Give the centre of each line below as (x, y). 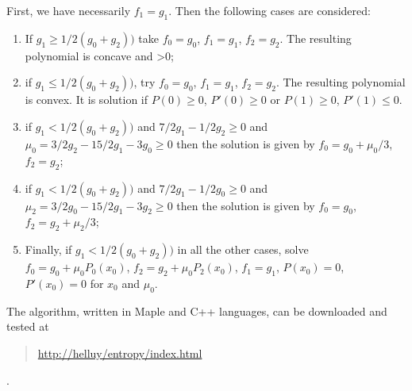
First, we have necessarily (69, 10)
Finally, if (48, 249)
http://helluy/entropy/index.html (120, 353)
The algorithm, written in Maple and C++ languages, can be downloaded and (197, 310)
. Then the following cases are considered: (270, 10)
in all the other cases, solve (243, 249)
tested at (28, 326)
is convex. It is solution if (87, 100)
